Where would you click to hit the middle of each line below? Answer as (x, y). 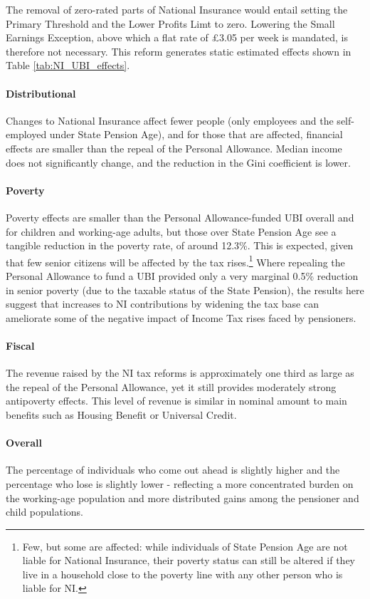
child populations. (45, 512)
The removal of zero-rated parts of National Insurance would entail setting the (177, 9)
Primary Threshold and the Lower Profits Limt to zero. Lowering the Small (170, 23)
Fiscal (20, 345)
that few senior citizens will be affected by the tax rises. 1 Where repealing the (175, 261)
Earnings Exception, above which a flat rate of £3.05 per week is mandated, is (177, 37)
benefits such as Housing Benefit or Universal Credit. (121, 414)
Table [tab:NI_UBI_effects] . (68, 65)
